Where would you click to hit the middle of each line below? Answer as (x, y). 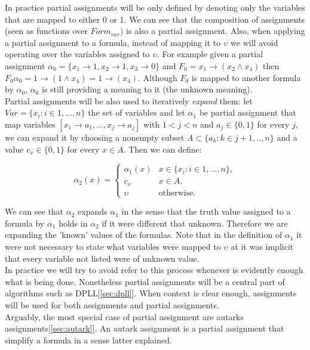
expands (93, 211)
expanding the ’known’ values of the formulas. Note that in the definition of (144, 235)
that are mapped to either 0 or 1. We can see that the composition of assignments (155, 19)
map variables (30, 124)
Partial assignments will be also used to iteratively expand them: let (129, 100)
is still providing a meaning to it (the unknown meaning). (147, 89)
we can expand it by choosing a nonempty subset (95, 137)
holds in (73, 223)
